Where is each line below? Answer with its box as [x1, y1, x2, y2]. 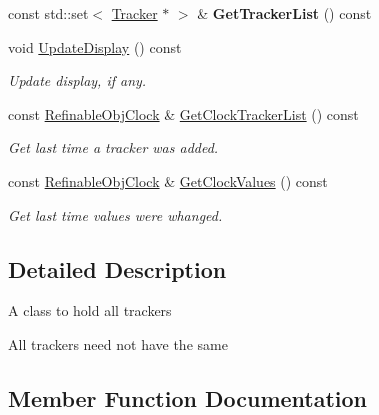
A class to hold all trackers [8, 300, 172, 321]
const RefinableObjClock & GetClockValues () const [8, 170, 328, 191]
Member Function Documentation [8, 382, 368, 413]
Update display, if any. [8, 70, 147, 91]
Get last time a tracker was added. [8, 137, 219, 158]
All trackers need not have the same [8, 333, 228, 354]
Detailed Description [8, 253, 227, 284]
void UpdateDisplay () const [8, 36, 182, 57]
